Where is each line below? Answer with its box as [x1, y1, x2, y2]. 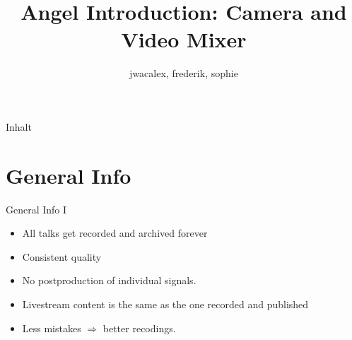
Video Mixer [121, 25, 247, 54]
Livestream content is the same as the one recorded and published [22, 297, 309, 311]
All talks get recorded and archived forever [22, 225, 208, 240]
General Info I [6, 201, 67, 216]
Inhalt [6, 119, 32, 134]
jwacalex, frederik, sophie [129, 66, 238, 81]
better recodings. [102, 320, 176, 335]
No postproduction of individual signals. [22, 273, 196, 288]
